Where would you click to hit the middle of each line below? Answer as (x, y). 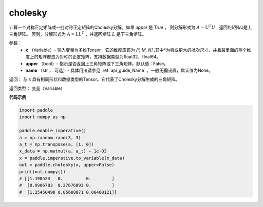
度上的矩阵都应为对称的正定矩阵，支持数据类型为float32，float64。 (93, 57)
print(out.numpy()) (42, 172)
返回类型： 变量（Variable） (37, 88)
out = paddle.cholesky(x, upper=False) (67, 165)
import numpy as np (42, 117)
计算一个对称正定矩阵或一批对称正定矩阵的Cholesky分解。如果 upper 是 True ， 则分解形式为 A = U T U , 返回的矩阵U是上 (131, 27)
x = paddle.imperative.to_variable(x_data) (72, 158)
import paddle (36, 110)
